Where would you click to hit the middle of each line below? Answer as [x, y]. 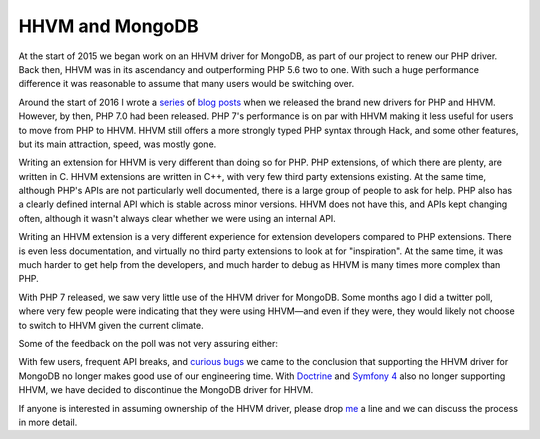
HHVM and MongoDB [108, 26]
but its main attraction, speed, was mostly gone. [117, 144]
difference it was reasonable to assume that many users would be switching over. [186, 84]
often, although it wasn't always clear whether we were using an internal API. [177, 218]
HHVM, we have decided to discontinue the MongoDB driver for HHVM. [166, 390]
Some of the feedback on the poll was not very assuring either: [148, 343]
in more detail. [48, 422]
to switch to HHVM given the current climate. [111, 325]
